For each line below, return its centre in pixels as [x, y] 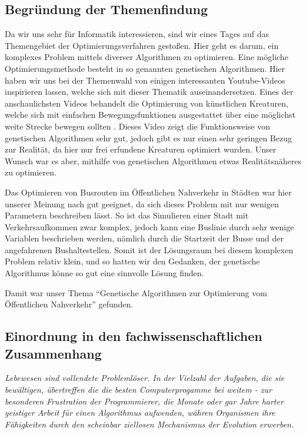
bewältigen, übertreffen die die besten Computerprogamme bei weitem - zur [138, 390]
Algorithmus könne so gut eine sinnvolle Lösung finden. [104, 273]
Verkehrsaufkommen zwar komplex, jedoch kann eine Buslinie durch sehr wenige [149, 226]
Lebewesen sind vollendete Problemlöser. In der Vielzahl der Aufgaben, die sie [145, 378]
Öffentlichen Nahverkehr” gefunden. [69, 304]
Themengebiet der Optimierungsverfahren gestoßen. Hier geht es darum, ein [142, 45]
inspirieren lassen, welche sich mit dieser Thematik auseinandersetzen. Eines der [149, 92]
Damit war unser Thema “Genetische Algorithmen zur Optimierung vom [136, 292]
